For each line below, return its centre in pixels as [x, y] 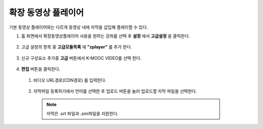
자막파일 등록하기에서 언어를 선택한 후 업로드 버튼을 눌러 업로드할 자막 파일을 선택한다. [115, 91]
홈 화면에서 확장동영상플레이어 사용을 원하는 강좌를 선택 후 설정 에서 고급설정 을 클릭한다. [105, 36]
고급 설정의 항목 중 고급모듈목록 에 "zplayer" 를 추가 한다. [77, 47]
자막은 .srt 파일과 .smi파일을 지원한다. [83, 113]
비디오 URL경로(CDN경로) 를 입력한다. [70, 80]
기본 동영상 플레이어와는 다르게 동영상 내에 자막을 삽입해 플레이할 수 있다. [78, 27]
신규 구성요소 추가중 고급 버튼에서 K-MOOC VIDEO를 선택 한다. [81, 58]
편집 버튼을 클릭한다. [41, 69]
